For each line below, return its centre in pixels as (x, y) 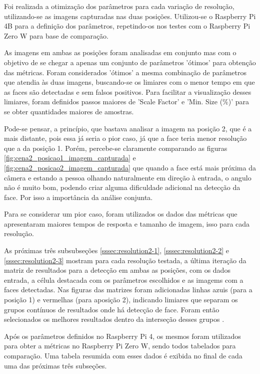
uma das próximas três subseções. (55, 365)
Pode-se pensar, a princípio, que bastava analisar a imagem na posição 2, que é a (128, 128)
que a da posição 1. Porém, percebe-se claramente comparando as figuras (116, 148)
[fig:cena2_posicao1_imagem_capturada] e (70, 158)
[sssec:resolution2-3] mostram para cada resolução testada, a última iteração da (125, 260)
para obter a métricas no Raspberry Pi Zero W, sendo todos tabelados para (120, 346)
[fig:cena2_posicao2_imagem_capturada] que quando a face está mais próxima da (130, 167)
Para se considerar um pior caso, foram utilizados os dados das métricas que (121, 214)
